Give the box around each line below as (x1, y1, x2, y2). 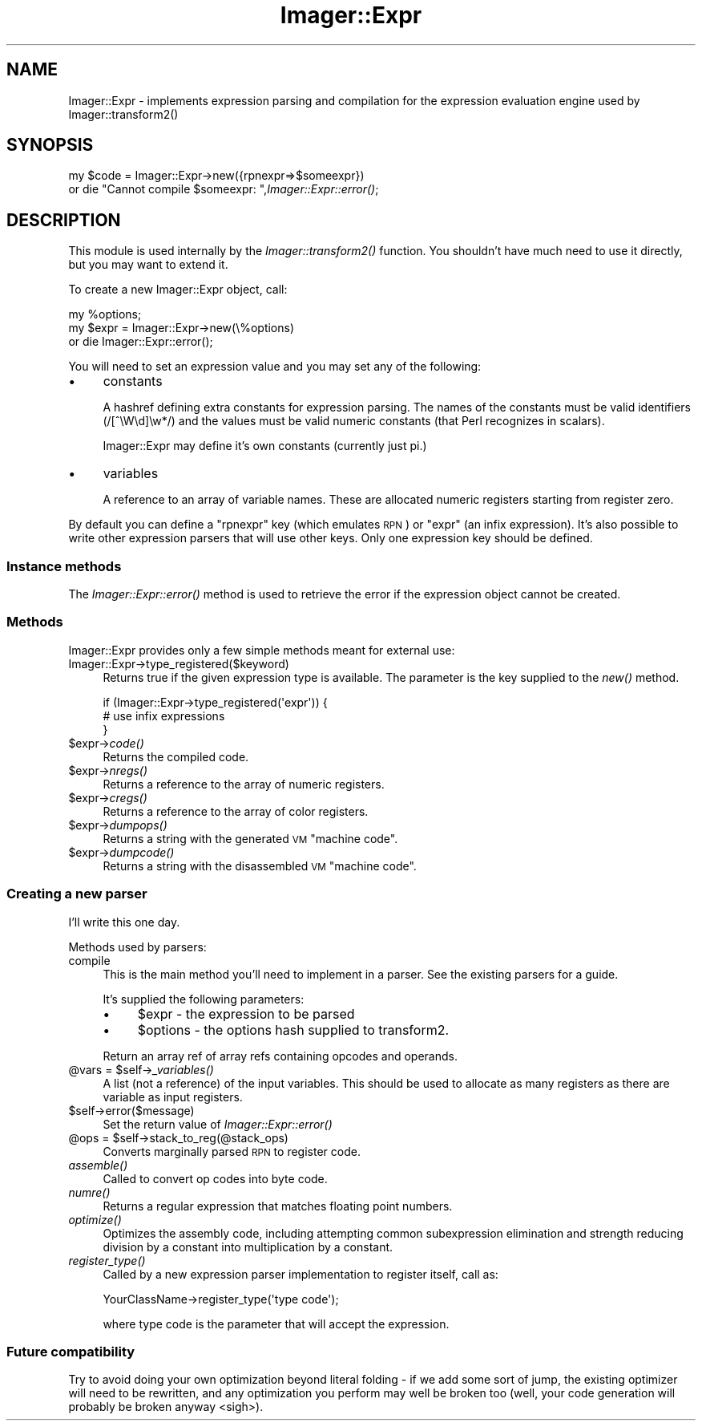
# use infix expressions (103, 708, 225, 723)
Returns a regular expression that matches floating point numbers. (103, 1198, 453, 1213)
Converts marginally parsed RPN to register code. (103, 1144, 361, 1158)
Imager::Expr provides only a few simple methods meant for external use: (68, 643, 455, 657)
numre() (68, 1185, 111, 1199)
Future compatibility (6, 1343, 135, 1360)
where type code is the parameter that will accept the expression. (103, 1316, 450, 1331)
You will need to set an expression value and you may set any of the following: (68, 359, 482, 374)
